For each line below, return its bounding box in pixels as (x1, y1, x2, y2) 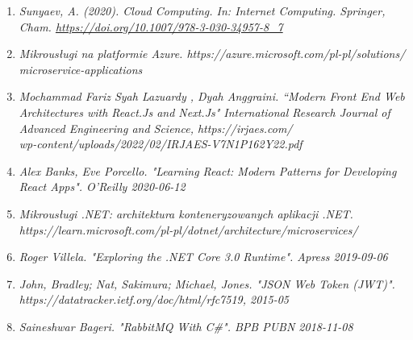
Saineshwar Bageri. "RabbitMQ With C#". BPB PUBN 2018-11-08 (19, 317, 353, 334)
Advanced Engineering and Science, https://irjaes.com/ (19, 119, 293, 136)
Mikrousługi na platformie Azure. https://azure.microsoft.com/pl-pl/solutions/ (19, 45, 406, 62)
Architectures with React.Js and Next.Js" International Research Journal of (19, 103, 390, 120)
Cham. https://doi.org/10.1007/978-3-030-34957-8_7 (19, 18, 283, 35)
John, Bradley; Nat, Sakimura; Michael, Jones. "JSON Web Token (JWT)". (19, 275, 395, 292)
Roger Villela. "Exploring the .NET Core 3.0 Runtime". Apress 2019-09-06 (19, 248, 388, 265)
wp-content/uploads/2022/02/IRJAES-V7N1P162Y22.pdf (19, 135, 302, 152)
